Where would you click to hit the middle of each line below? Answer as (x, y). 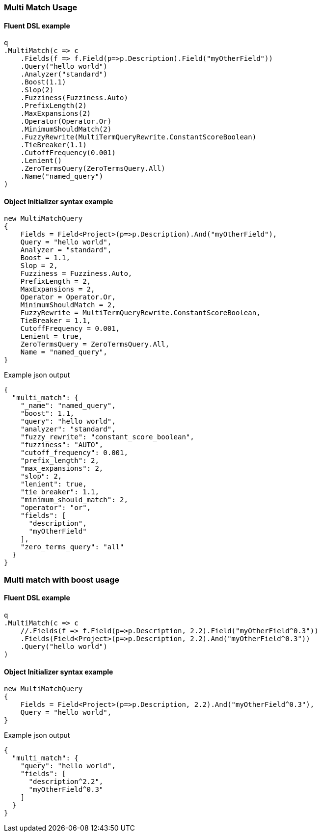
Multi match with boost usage (62, 580)
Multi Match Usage (41, 7)
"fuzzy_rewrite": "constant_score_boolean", (107, 437)
